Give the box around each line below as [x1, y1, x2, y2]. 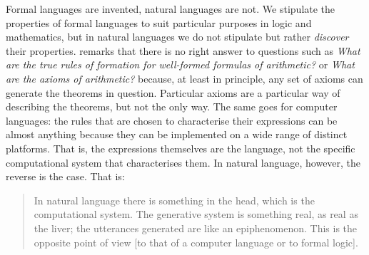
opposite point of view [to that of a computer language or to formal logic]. [34, 234, 358, 249]
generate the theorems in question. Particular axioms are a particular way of [6, 85, 340, 100]
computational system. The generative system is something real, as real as [34, 207, 358, 222]
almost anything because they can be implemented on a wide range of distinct [6, 127, 348, 142]
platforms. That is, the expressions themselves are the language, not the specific [6, 140, 355, 155]
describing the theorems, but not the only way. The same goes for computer [6, 99, 338, 114]
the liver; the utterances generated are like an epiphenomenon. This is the [34, 220, 358, 235]
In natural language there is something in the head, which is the [34, 192, 315, 207]
